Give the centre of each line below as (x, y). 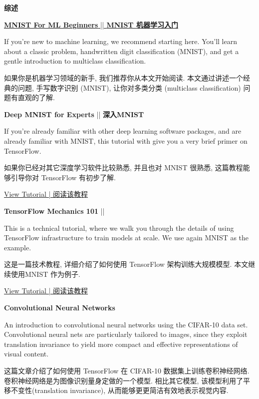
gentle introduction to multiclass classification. (75, 61)
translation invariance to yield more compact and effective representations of (121, 344)
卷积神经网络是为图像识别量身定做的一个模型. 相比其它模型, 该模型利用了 (124, 380)
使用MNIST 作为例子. (45, 274)
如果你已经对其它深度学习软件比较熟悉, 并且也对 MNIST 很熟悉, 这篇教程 (124, 167)
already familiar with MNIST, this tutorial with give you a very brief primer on (126, 140)
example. (18, 247)
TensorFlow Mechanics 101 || (54, 211)
